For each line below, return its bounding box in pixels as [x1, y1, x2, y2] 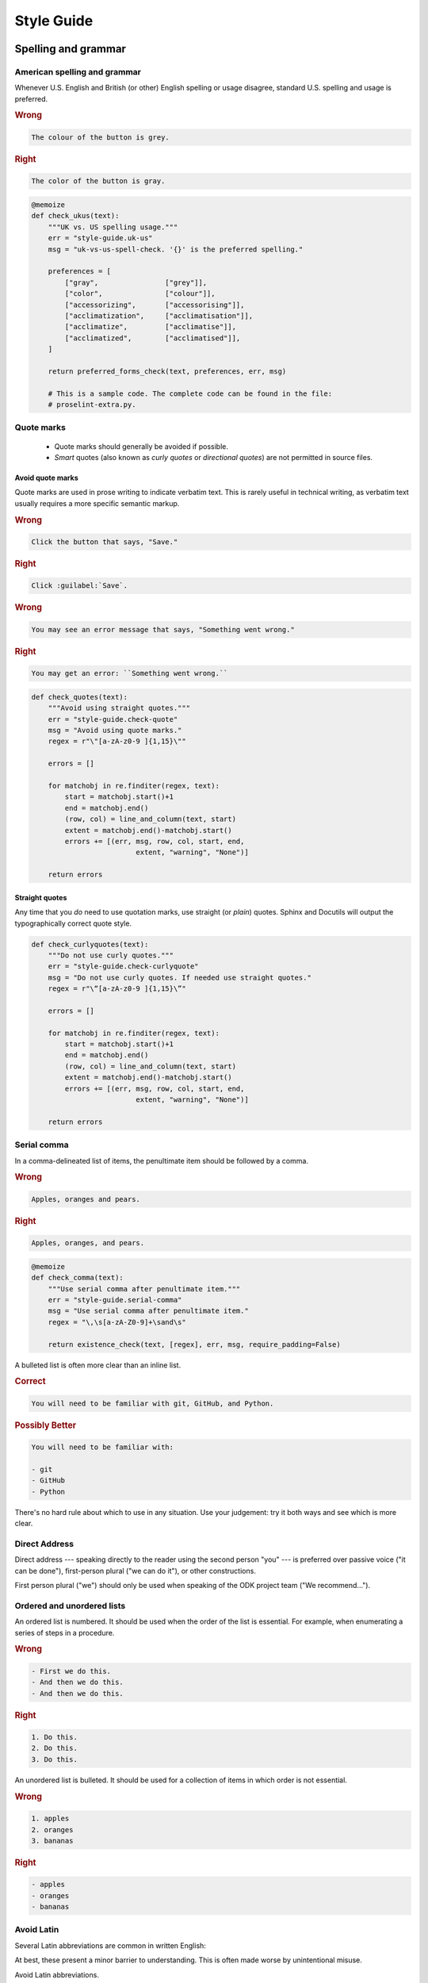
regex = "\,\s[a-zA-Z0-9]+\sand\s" [48, 1318, 186, 1326]
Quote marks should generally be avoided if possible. [54, 441, 229, 451]
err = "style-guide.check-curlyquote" [48, 962, 199, 971]
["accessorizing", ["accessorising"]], [64, 300, 245, 309]
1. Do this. [31, 1733, 78, 1742]
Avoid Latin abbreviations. [14, 1970, 99, 1979]
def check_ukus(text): [31, 211, 120, 221]
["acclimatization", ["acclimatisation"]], [64, 311, 254, 320]
